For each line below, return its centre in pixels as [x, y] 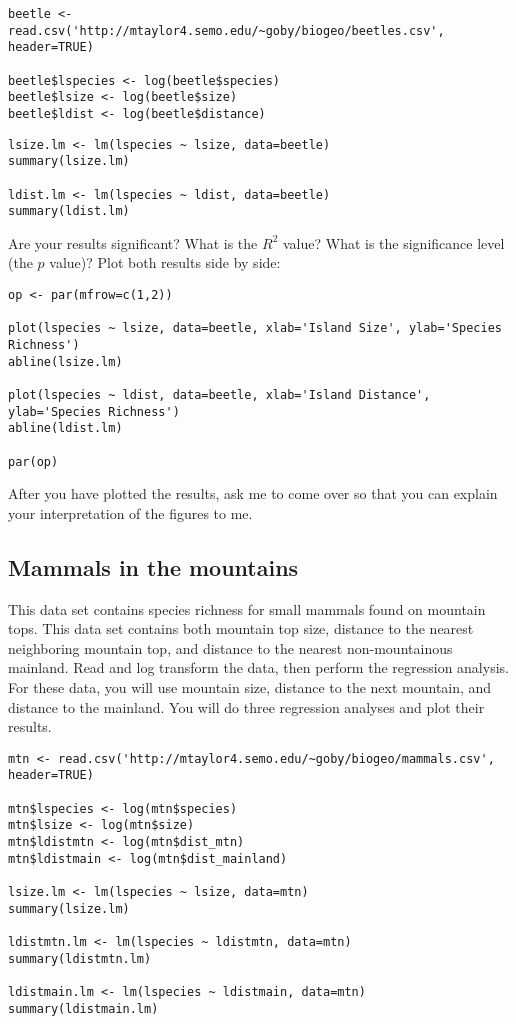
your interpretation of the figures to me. [130, 512]
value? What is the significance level [393, 242]
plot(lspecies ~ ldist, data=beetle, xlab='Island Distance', [219, 395]
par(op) [33, 461]
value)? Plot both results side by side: [165, 262]
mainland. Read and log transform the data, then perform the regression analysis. [258, 667]
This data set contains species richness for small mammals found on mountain [247, 608]
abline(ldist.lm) [65, 428]
